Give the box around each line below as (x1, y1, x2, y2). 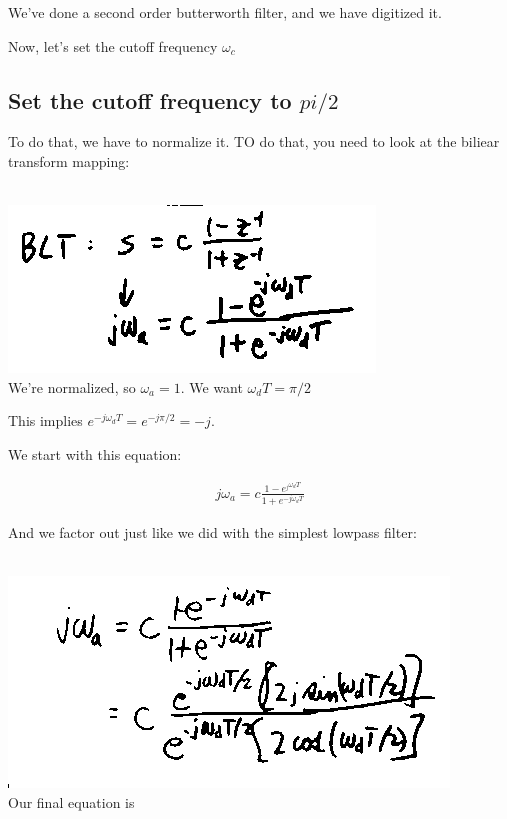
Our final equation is (8, 791, 135, 812)
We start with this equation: (8, 443, 182, 464)
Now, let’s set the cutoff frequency (8, 35, 218, 56)
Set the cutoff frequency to (8, 84, 292, 115)
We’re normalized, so (8, 376, 136, 397)
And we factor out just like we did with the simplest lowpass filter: (8, 522, 417, 543)
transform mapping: (8, 150, 130, 171)
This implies (8, 410, 83, 431)
